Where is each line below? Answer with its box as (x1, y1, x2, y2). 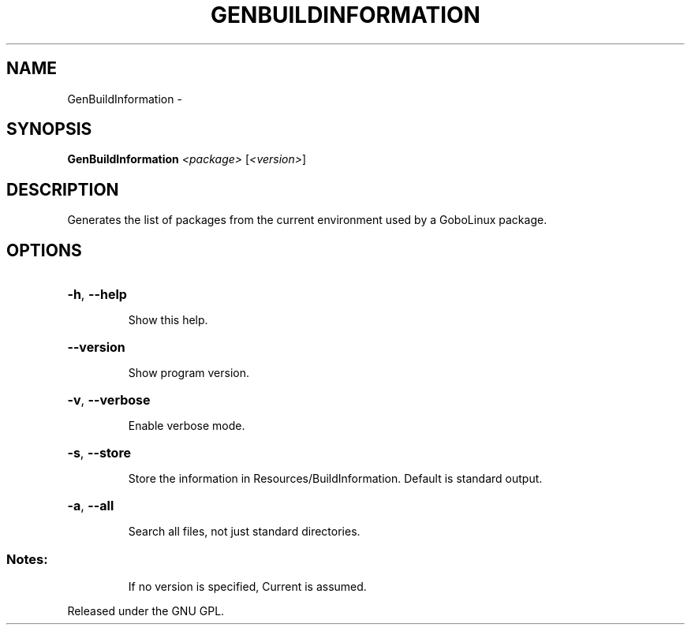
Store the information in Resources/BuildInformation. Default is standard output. (128, 472, 543, 486)
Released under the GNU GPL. (67, 603, 225, 618)
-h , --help (67, 286, 127, 303)
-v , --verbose (67, 392, 151, 409)
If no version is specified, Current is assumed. (128, 579, 367, 593)
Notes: (6, 551, 48, 567)
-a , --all (67, 498, 114, 514)
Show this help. (128, 313, 208, 327)
